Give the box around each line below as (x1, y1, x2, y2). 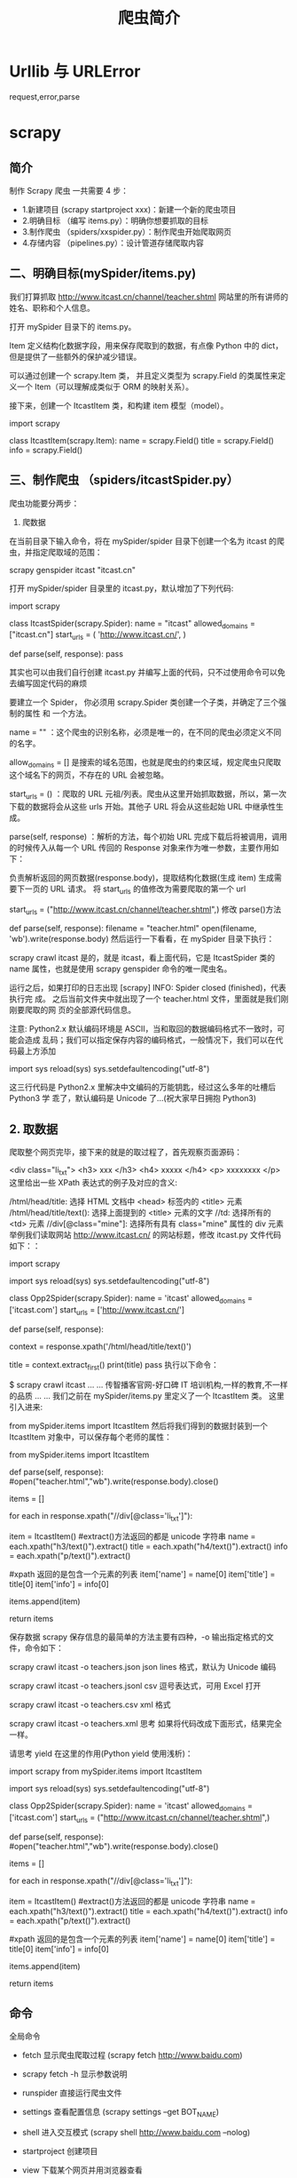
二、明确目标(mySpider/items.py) (9, 266, 197, 281)
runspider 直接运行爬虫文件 (21, 2087, 122, 2098)
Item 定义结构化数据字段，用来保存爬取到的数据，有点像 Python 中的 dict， (9, 339, 284, 351)
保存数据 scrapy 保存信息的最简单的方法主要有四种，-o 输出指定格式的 (9, 1632, 267, 1642)
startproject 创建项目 (21, 2146, 98, 2157)
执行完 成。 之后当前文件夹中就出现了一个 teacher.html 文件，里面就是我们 (9, 993, 281, 1004)
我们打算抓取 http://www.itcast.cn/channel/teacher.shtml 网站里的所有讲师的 (9, 291, 289, 302)
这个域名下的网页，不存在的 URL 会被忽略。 (9, 770, 169, 780)
